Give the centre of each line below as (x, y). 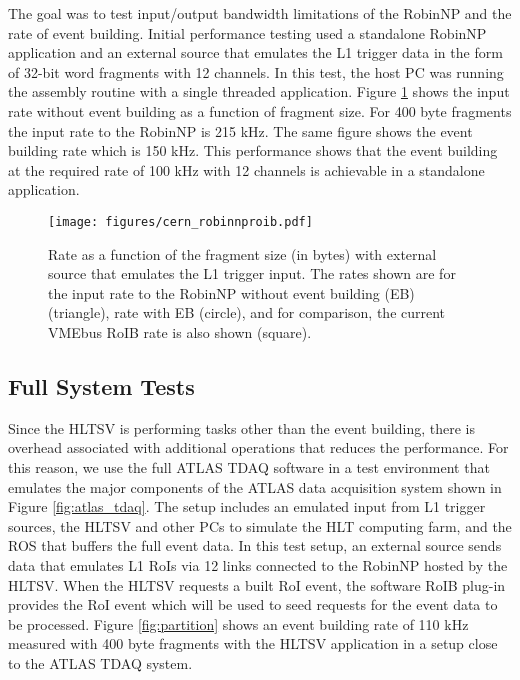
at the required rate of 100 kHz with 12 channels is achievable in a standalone (246, 169)
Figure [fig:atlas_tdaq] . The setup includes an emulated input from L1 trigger (247, 506)
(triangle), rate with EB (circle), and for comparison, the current (247, 312)
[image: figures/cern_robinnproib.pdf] (180, 221)
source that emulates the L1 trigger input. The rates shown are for (252, 273)
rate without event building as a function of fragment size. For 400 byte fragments (260, 110)
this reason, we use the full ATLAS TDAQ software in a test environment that (249, 466)
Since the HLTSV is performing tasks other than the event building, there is (241, 427)
